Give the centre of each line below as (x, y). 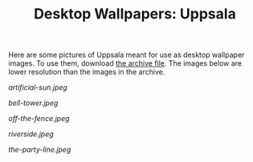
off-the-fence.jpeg (39, 119)
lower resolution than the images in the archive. (87, 72)
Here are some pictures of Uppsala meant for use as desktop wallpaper (126, 55)
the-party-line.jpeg (40, 150)
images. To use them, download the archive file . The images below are (125, 63)
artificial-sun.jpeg (38, 87)
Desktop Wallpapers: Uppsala (135, 14)
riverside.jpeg (31, 134)
